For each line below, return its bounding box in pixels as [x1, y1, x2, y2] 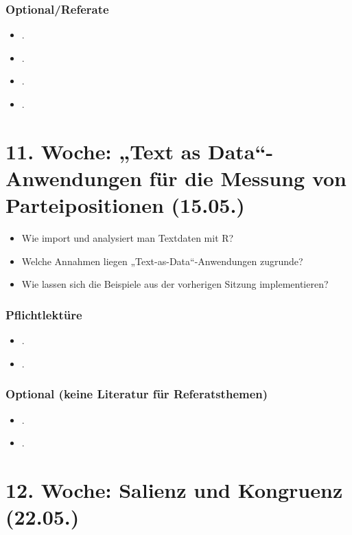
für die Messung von [149, 163, 347, 192]
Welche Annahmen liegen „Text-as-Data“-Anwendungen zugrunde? [21, 253, 303, 268]
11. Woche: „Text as [5, 137, 201, 165]
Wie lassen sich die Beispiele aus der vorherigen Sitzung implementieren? [21, 277, 329, 291]
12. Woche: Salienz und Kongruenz [5, 475, 343, 503]
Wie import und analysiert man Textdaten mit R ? [21, 231, 234, 245]
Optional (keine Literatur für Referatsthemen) [5, 385, 268, 402]
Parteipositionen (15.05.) [5, 191, 245, 219]
